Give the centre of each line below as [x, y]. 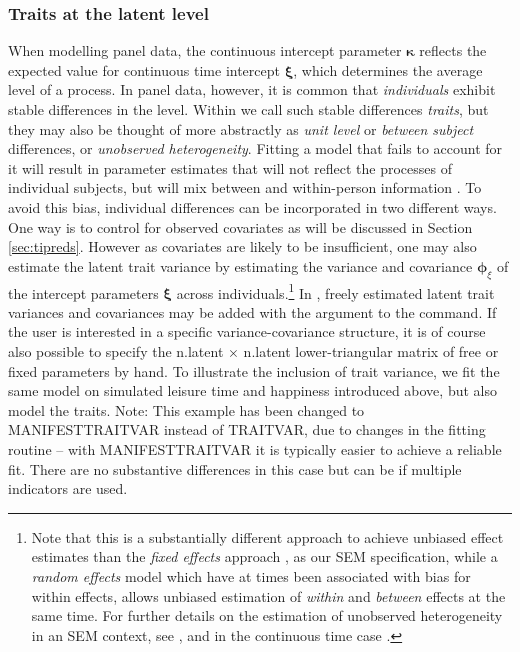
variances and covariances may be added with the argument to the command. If [252, 311]
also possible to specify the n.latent [116, 350]
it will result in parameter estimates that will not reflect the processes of [230, 167]
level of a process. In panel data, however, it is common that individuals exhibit [252, 89]
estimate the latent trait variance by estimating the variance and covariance [240, 265]
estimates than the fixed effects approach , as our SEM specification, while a [264, 556]
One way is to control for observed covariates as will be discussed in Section [240, 226]
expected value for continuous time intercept [144, 69]
